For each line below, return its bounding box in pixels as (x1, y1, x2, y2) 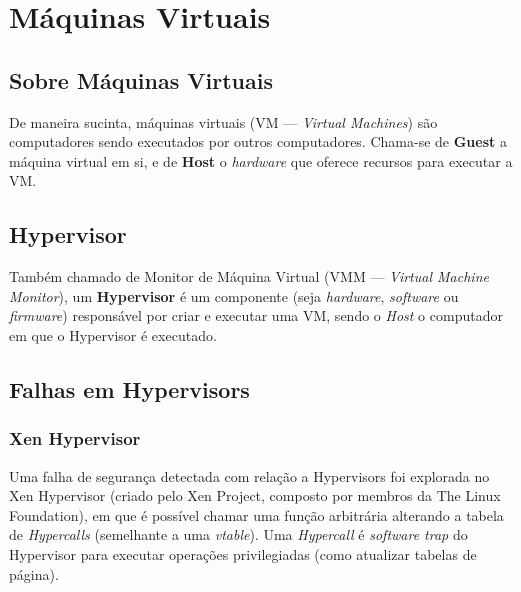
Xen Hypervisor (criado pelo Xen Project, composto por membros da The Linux (9, 485, 501, 506)
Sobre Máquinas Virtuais (9, 64, 273, 95)
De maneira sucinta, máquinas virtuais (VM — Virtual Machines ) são (9, 111, 438, 132)
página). (9, 563, 59, 584)
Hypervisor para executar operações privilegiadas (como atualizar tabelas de (9, 543, 477, 564)
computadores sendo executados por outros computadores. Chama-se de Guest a (9, 131, 507, 152)
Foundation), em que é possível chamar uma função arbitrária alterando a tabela (9, 504, 504, 525)
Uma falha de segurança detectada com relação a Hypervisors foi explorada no (9, 465, 490, 486)
